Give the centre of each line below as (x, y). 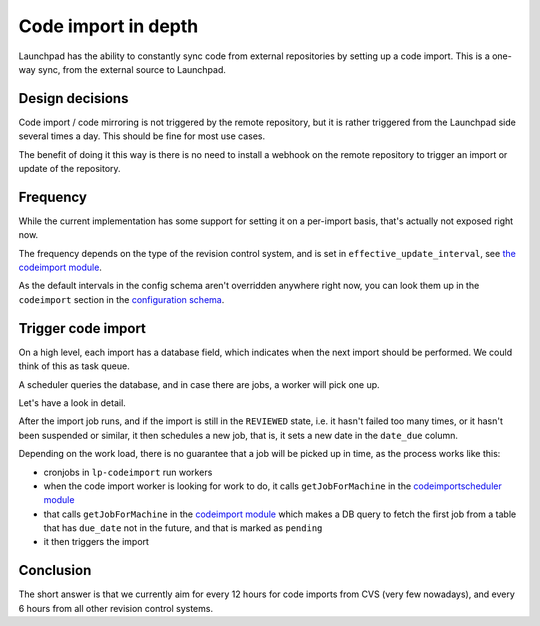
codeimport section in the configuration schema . (121, 299)
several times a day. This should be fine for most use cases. (142, 136)
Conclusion (55, 570)
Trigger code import (82, 328)
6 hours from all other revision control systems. (116, 608)
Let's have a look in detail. (72, 402)
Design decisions (73, 98)
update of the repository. (69, 169)
